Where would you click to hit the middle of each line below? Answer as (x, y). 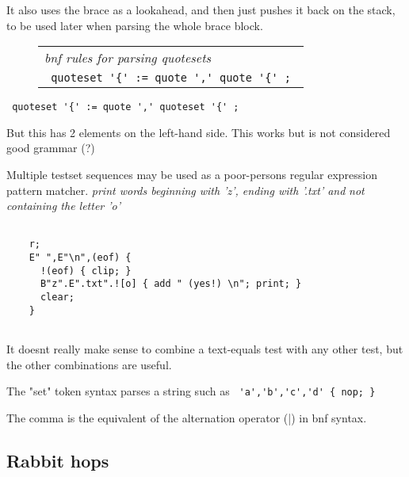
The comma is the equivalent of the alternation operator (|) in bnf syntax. (187, 417)
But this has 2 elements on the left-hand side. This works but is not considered (199, 132)
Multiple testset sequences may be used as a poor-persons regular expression (192, 175)
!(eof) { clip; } (86, 271)
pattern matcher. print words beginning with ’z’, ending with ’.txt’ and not (185, 190)
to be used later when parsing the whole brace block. (135, 25)
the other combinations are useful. (89, 364)
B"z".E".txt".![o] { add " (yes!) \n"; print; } (171, 284)
